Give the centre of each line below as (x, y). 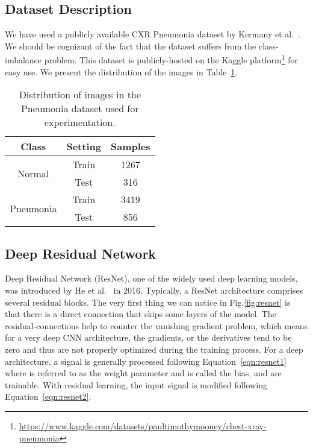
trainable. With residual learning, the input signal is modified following (136, 384)
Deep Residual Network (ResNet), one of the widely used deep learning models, (151, 278)
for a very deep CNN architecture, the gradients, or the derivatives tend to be (148, 337)
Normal (33, 173)
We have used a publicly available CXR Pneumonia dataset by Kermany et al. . (153, 34)
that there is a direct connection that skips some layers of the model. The (141, 314)
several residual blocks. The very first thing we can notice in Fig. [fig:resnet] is (148, 302)
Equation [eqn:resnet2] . (48, 396)
